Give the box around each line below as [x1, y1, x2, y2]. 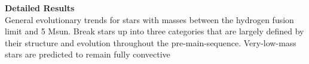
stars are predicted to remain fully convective [5, 48, 170, 60]
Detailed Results [5, 2, 75, 14]
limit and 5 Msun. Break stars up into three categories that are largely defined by [5, 25, 304, 37]
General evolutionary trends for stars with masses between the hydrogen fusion [5, 13, 294, 25]
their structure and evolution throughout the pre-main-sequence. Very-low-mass [5, 36, 296, 49]
